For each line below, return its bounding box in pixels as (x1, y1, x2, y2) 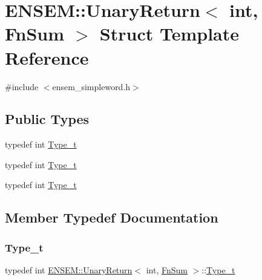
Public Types (5, 109, 90, 128)
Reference (5, 45, 89, 70)
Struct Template (99, 21, 240, 46)
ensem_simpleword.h (52, 80, 131, 93)
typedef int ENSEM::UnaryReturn (5, 264, 133, 276)
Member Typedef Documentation (5, 208, 218, 227)
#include (5, 80, 39, 93)
